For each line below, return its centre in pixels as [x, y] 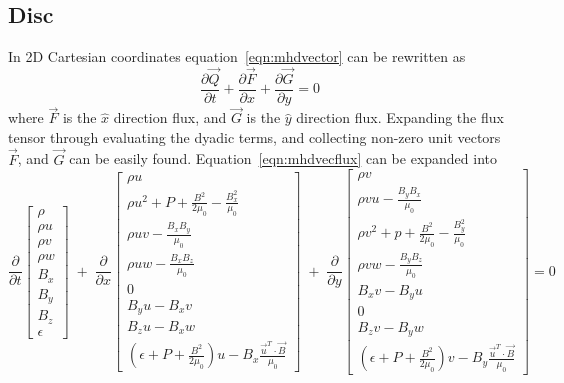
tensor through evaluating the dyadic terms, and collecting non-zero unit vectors [254, 136]
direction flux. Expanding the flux [400, 117]
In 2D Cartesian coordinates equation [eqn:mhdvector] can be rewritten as [237, 56]
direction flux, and [170, 117]
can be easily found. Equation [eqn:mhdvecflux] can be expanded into [283, 158]
